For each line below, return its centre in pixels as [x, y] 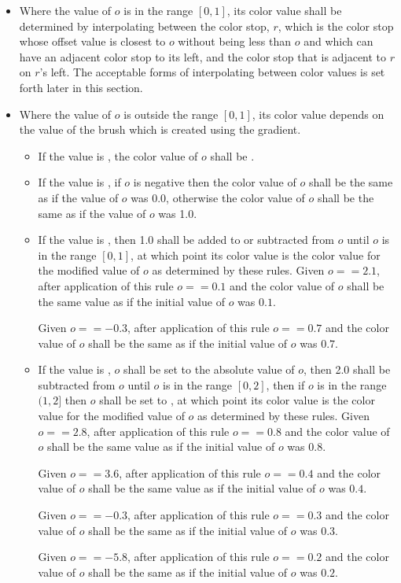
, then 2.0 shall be [347, 369]
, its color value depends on [318, 114]
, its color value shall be [284, 10]
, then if [285, 384]
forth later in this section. [81, 87]
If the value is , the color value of [118, 155]
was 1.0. [178, 213]
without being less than [235, 41]
